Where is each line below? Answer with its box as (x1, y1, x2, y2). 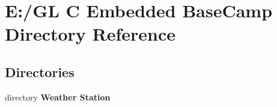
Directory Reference (5, 22, 176, 46)
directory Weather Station (5, 90, 111, 103)
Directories (5, 62, 75, 81)
